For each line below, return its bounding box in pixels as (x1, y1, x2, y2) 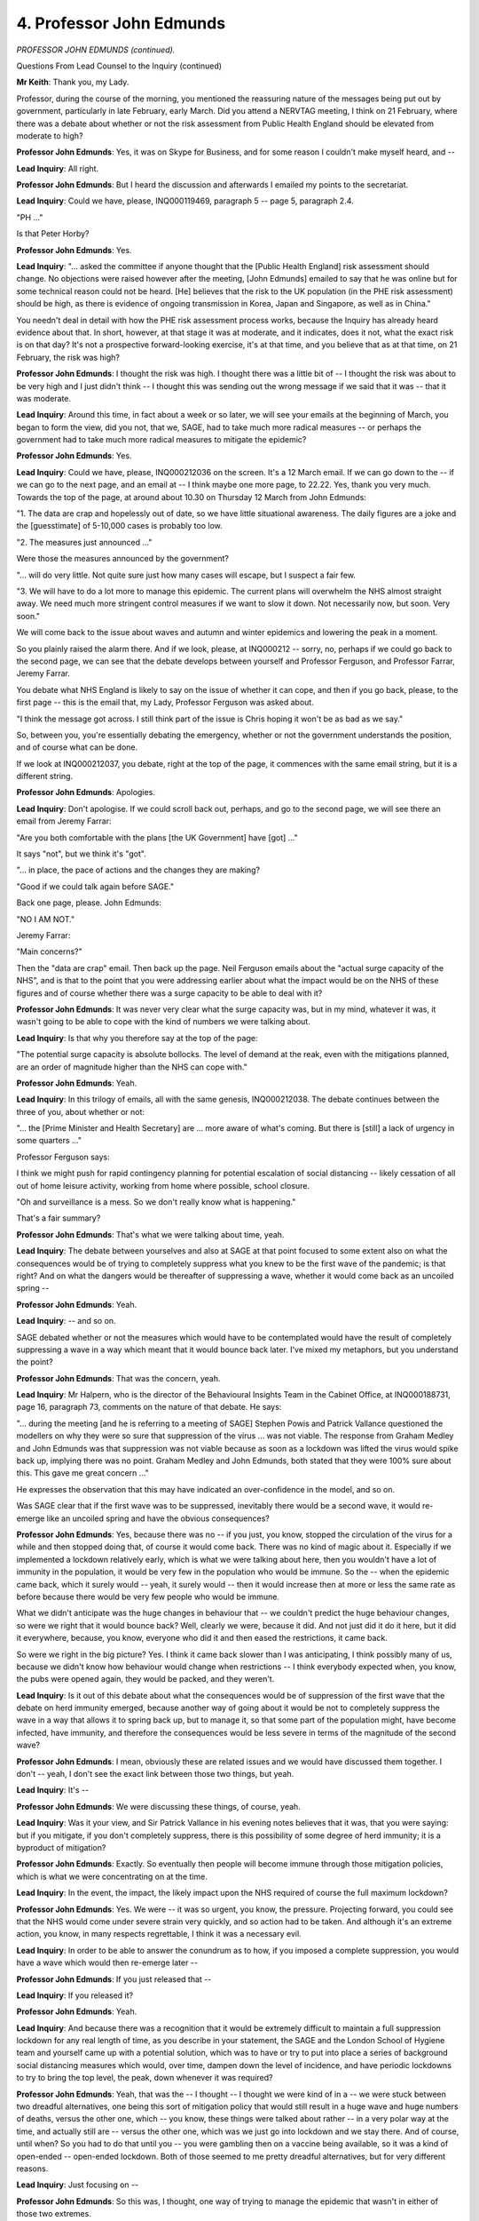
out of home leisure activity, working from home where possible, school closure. (16, 1180, 310, 1190)
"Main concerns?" (16, 946, 83, 957)
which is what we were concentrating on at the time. (16, 1871, 208, 1882)
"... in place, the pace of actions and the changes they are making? (16, 864, 261, 875)
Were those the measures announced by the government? (16, 553, 230, 564)
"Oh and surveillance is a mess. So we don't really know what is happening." (16, 1197, 296, 1207)
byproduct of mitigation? (16, 1842, 106, 1852)
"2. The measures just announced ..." (16, 537, 153, 547)
